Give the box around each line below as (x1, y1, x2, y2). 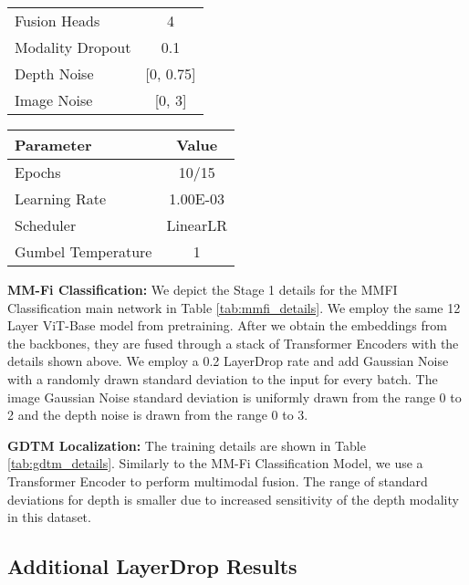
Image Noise (15, 89, 93, 110)
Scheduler (15, 214, 77, 235)
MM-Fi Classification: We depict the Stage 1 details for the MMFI (7, 280, 398, 298)
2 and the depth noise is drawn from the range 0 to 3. (7, 405, 308, 424)
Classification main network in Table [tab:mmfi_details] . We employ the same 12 (7, 298, 461, 317)
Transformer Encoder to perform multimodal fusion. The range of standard (7, 471, 428, 490)
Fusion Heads (15, 10, 100, 31)
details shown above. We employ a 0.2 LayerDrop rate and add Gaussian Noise (7, 351, 449, 371)
